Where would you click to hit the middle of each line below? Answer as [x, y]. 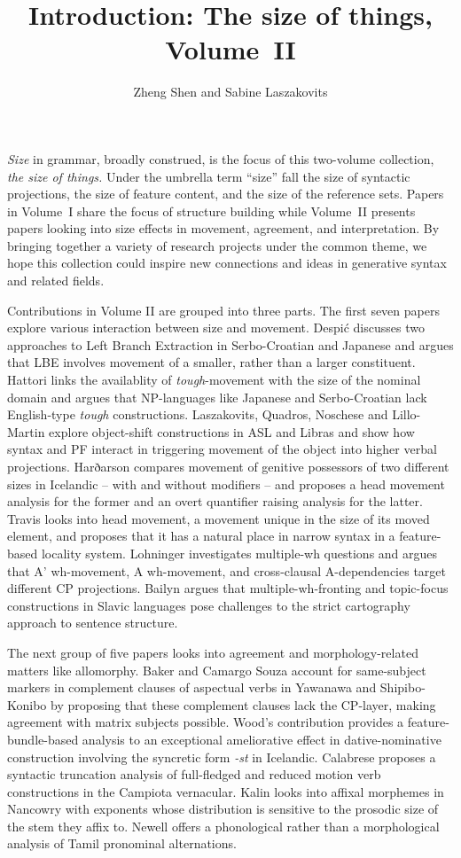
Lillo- [406, 414]
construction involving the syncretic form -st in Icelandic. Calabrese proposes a [222, 757]
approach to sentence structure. [93, 623]
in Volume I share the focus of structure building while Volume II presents [211, 211]
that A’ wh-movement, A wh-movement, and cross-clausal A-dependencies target [227, 570]
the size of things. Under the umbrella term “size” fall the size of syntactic [209, 176]
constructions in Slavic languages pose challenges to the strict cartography [209, 605]
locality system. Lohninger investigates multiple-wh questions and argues [239, 553]
